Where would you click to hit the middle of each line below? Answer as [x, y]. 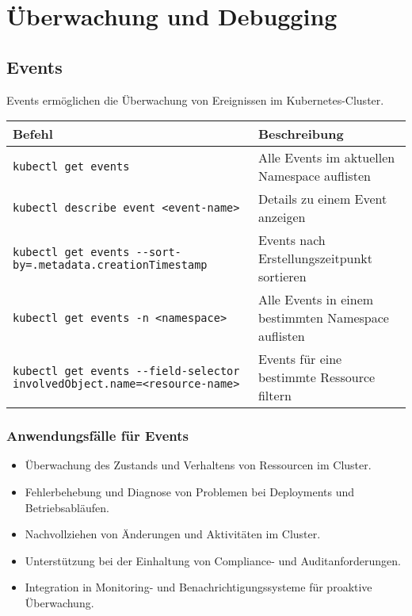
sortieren [282, 277]
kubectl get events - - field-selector [126, 371]
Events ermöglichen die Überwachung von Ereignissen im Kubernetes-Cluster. [195, 99]
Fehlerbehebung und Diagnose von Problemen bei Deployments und [190, 491]
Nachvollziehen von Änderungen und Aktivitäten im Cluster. [173, 534]
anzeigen [282, 217]
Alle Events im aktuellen [326, 158]
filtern [275, 396]
